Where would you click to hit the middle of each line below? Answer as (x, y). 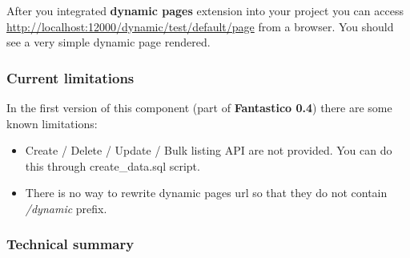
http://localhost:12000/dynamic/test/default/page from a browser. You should (200, 26)
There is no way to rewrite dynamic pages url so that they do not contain (206, 193)
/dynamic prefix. (66, 208)
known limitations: (52, 123)
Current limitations (70, 77)
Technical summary (70, 244)
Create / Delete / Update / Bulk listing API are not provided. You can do (209, 150)
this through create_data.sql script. (113, 165)
